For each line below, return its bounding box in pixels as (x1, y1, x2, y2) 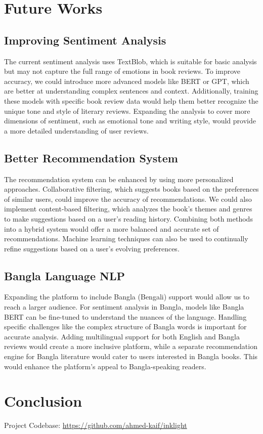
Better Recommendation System (4, 150, 178, 165)
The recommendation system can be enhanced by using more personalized (4, 173, 234, 184)
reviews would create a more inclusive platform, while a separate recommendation (4, 341, 257, 352)
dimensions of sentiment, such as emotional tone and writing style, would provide (4, 115, 256, 126)
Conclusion (4, 390, 82, 411)
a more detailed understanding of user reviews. (4, 125, 149, 136)
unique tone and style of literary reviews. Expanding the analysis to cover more (4, 105, 250, 116)
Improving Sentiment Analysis (4, 32, 166, 48)
